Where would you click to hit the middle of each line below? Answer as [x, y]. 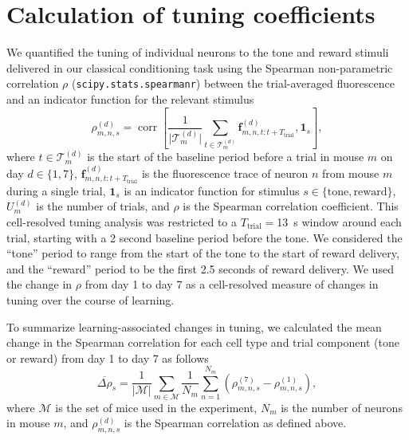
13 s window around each [339, 222]
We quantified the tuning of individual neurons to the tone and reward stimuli [198, 52]
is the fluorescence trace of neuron [225, 173]
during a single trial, [56, 190]
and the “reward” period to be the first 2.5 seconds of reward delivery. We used [200, 268]
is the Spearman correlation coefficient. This [291, 206]
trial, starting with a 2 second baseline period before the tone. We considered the [204, 237]
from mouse [351, 173]
